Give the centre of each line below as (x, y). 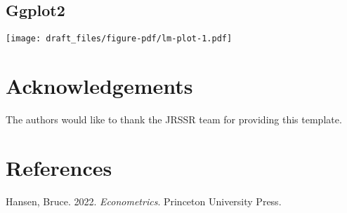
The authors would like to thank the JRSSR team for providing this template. (174, 119)
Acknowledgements (99, 86)
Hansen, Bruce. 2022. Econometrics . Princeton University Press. (144, 201)
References (59, 167)
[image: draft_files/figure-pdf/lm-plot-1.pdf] (119, 39)
